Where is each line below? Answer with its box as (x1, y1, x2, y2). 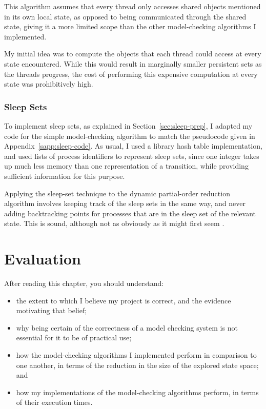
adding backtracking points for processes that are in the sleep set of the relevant (4, 208, 256, 218)
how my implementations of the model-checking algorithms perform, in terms (16, 386, 259, 397)
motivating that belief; (16, 305, 87, 316)
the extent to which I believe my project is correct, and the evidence (16, 295, 231, 305)
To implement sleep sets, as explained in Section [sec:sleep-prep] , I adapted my (4, 120, 253, 131)
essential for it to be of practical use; (16, 332, 132, 343)
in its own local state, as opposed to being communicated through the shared (4, 11, 247, 22)
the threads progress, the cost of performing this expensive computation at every (4, 68, 258, 79)
